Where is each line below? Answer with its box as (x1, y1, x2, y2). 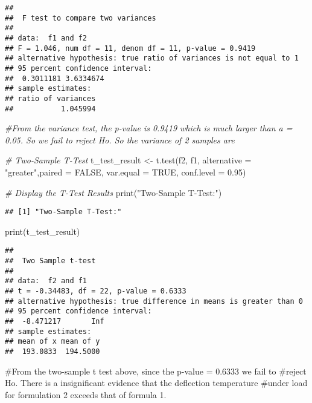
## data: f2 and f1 (5, 277, 88, 286)
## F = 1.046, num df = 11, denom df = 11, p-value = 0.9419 (5, 44, 256, 53)
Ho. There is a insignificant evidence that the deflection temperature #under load (5, 376, 308, 389)
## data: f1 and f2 (5, 33, 88, 42)
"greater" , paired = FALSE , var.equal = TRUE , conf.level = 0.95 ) (5, 166, 246, 178)
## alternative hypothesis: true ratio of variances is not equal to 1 (5, 54, 299, 63)
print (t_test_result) (5, 224, 80, 237)
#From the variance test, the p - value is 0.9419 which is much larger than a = (5, 122, 293, 134)
